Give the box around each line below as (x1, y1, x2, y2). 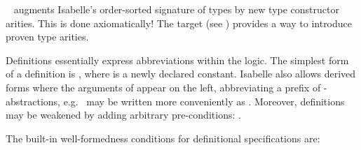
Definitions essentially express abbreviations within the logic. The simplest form (6, 52, 349, 67)
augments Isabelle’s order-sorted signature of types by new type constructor (13, 2, 339, 16)
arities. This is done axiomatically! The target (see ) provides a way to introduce (6, 15, 353, 30)
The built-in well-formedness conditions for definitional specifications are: (6, 130, 320, 145)
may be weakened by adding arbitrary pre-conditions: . (6, 107, 241, 122)
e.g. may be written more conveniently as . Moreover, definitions (63, 93, 345, 108)
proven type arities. (6, 29, 89, 44)
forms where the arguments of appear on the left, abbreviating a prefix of (6, 80, 321, 94)
